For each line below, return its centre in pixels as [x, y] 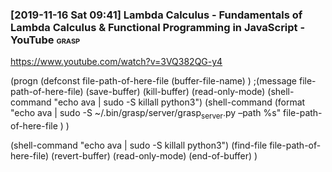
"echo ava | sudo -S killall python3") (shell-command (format [179, 102]
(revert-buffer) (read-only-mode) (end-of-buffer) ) [154, 156]
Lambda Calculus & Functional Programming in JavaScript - [158, 27]
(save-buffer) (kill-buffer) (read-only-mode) [175, 92]
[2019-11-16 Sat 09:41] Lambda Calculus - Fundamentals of [156, 15]
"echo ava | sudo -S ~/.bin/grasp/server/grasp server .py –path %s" [146, 114]
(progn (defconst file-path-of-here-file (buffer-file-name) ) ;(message [154, 81]
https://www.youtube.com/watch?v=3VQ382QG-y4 [116, 62]
